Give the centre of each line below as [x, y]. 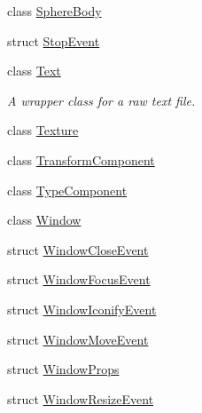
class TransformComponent [81, 159]
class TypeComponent [67, 190]
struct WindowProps [63, 369]
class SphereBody [54, 11]
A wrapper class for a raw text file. [101, 100]
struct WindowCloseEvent [78, 249]
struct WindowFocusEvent [79, 279]
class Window [44, 220]
